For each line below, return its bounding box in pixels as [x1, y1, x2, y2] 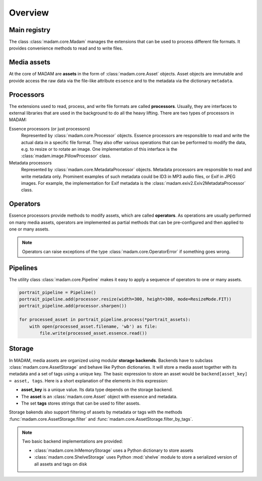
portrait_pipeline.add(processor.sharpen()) [19, 303, 127, 309]
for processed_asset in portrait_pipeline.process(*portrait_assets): [19, 317, 191, 322]
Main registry [9, 26, 50, 34]
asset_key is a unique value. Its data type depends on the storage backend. [21, 387, 173, 392]
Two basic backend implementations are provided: [22, 438, 123, 445]
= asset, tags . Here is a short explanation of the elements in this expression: [9, 377, 168, 384]
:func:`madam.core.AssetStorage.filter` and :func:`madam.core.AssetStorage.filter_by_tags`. [9, 416, 193, 422]
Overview [9, 7, 49, 18]
